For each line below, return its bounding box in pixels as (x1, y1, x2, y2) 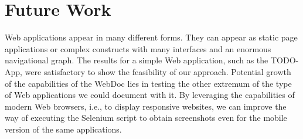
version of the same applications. (5, 123, 122, 135)
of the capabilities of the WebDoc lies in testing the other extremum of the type (5, 77, 292, 89)
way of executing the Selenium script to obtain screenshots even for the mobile (5, 111, 287, 124)
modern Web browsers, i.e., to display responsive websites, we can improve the (5, 100, 287, 112)
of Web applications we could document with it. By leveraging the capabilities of (5, 89, 295, 101)
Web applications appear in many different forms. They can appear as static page (5, 31, 298, 43)
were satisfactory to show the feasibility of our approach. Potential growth (25, 65, 291, 77)
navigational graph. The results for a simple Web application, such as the (5, 54, 268, 66)
